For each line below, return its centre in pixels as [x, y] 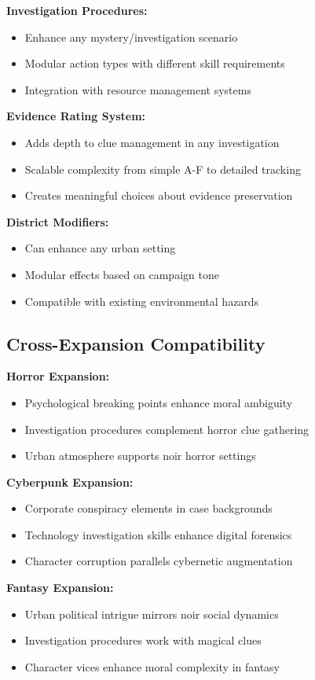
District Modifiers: [58, 221]
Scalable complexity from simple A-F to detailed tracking [163, 169]
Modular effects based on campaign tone [122, 274]
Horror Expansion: [58, 376]
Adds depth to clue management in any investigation [152, 142]
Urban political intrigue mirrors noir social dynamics [152, 614]
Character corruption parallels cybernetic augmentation [159, 561]
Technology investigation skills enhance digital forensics [158, 534]
